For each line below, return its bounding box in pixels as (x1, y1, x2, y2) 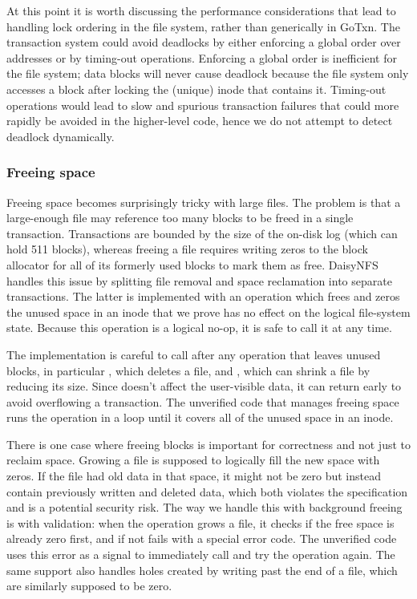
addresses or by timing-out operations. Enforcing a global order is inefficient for (6, 49, 397, 66)
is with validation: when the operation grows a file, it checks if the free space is (6, 514, 395, 531)
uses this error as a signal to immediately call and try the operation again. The (6, 546, 395, 563)
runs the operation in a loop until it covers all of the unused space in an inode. (6, 409, 394, 426)
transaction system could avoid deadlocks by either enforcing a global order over (6, 34, 401, 51)
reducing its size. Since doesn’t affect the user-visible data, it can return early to (6, 378, 402, 395)
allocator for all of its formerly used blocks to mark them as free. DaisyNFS (6, 256, 379, 273)
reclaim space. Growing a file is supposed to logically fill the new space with (6, 451, 380, 468)
